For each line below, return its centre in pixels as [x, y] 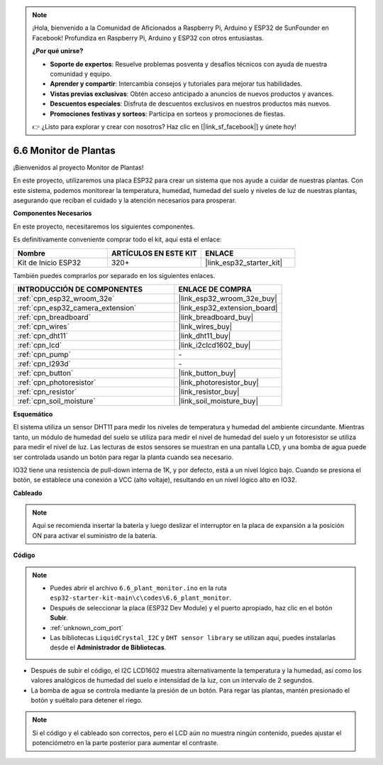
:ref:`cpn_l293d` [44, 363]
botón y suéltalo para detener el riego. [87, 700]
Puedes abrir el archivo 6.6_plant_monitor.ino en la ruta [138, 588]
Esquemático [33, 414]
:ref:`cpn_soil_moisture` [56, 401]
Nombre [32, 253]
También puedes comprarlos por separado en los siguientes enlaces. [114, 275]
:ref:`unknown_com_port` [87, 627]
